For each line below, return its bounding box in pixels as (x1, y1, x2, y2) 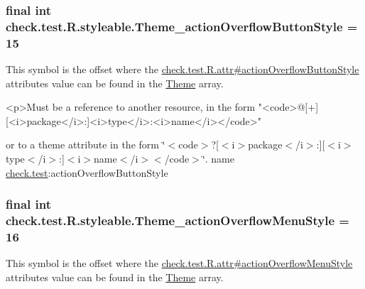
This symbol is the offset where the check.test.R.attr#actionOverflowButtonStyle (6, 62, 359, 77)
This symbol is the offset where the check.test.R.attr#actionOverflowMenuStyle (6, 256, 353, 271)
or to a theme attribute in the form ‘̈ (6, 137, 165, 152)
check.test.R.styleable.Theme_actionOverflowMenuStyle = (6, 212, 349, 229)
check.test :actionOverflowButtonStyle (6, 165, 168, 180)
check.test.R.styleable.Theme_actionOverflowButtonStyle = (6, 17, 358, 35)
